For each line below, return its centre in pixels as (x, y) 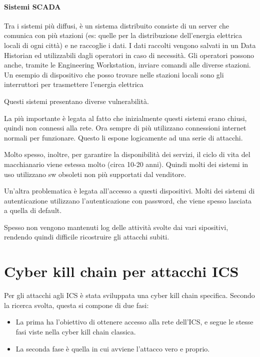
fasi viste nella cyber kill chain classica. (76, 331)
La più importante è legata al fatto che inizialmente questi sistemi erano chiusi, (125, 118)
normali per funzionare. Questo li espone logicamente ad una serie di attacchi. (123, 137)
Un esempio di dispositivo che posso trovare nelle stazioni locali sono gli (114, 74)
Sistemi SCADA (32, 6)
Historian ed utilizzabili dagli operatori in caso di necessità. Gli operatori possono (129, 55)
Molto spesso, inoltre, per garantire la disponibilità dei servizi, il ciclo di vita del (127, 154)
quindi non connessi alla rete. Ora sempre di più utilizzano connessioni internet (125, 128)
